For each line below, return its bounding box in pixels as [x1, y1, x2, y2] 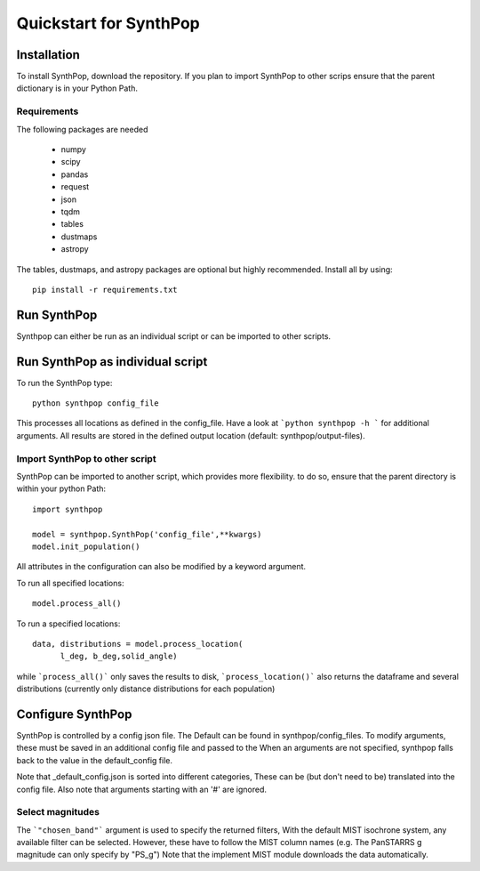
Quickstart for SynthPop [16, 13, 200, 33]
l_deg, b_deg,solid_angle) [60, 651, 178, 662]
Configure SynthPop [16, 706, 132, 722]
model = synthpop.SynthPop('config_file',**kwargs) [32, 529, 262, 539]
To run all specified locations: [16, 577, 124, 588]
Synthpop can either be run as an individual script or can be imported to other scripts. [16, 330, 332, 342]
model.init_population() [32, 541, 140, 552]
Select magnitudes [16, 806, 100, 819]
